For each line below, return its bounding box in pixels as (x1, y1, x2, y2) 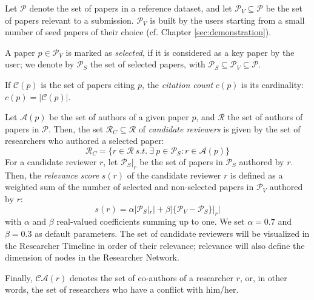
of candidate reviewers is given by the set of (138, 122, 301, 135)
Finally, (5, 271, 33, 284)
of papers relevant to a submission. (5, 13, 134, 26)
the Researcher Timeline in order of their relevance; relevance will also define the (5, 239, 305, 251)
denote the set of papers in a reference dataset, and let (29, 2, 232, 14)
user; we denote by (5, 58, 75, 70)
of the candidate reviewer (127, 168, 221, 181)
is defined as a (230, 168, 283, 181)
